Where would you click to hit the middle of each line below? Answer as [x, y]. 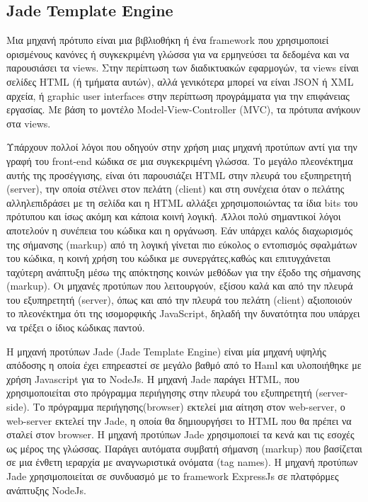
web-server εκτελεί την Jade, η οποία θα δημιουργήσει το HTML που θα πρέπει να [179, 420]
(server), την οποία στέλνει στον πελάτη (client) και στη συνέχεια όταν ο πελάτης [176, 189]
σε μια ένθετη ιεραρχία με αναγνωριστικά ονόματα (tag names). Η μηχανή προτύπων [182, 462]
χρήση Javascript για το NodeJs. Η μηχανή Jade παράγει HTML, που [153, 378]
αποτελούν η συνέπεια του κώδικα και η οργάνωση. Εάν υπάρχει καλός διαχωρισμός [179, 230]
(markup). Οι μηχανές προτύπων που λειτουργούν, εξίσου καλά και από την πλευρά [180, 286]
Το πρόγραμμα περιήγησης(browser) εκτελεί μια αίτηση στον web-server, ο [189, 407]
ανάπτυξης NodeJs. [46, 490]
